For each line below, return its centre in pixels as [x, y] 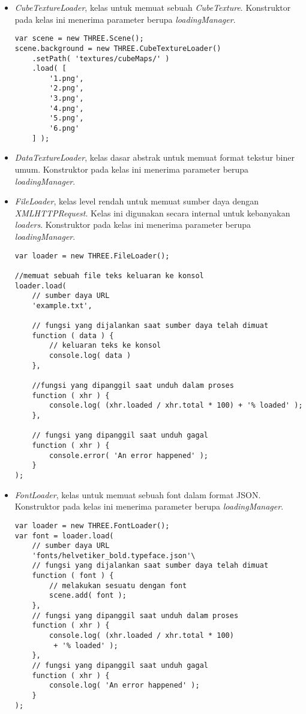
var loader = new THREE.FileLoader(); [92, 256]
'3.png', [67, 99]
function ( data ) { [73, 335]
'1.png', [67, 78]
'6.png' [64, 129]
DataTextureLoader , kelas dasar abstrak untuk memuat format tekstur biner [154, 157]
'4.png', [67, 108]
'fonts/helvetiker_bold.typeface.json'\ [114, 555]
